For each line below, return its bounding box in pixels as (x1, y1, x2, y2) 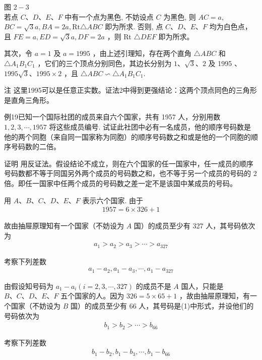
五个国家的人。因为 (60, 290, 124, 301)
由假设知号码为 (4, 280, 53, 291)
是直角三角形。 (4, 94, 53, 105)
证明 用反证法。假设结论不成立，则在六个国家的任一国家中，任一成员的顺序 (4, 158, 253, 168)
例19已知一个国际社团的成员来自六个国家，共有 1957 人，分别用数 (4, 111, 221, 122)
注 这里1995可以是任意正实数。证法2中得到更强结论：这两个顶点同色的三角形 (4, 85, 257, 95)
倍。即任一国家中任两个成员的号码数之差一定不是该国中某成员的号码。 (4, 177, 237, 188)
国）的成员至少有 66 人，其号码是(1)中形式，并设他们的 (70, 301, 254, 311)
